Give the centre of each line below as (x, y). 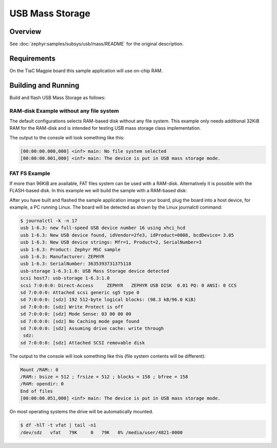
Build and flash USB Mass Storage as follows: (57, 97)
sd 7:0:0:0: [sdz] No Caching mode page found (80, 321)
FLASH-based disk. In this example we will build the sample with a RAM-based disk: (98, 191)
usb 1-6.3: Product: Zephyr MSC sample (70, 249)
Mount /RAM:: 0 (39, 370)
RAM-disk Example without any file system (64, 111)
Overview (25, 32)
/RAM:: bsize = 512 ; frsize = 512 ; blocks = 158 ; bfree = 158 (104, 377)
